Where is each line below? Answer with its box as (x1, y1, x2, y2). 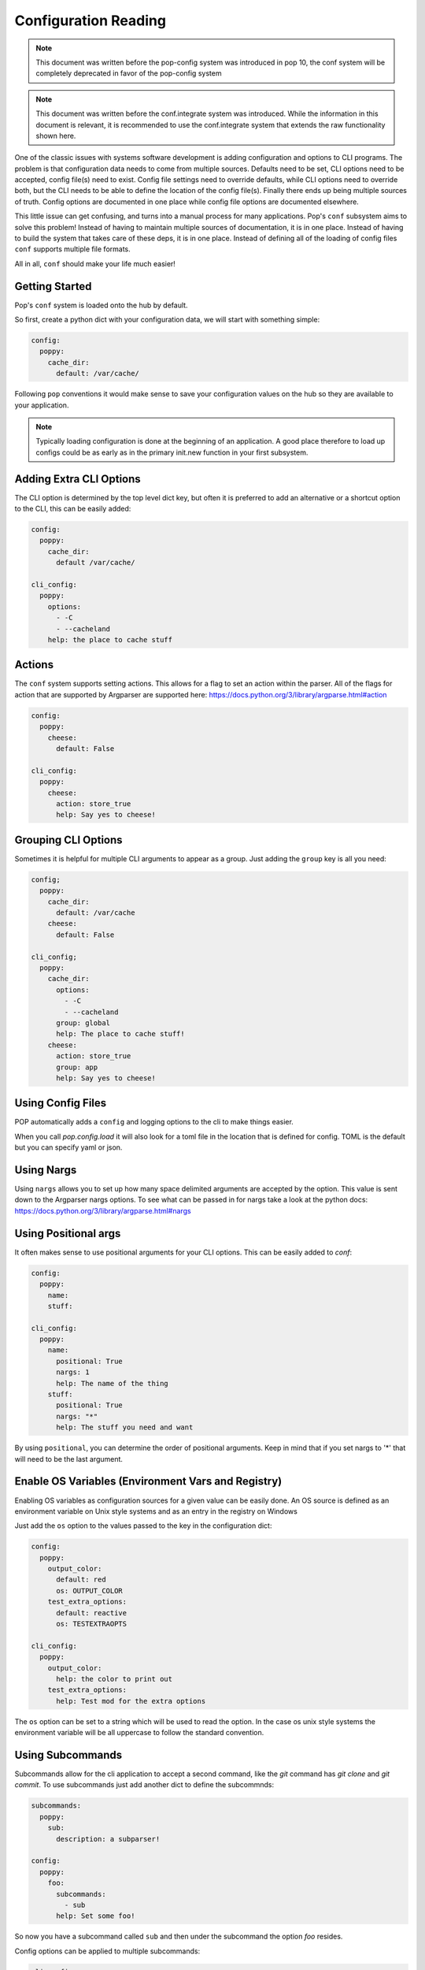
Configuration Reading (14, 12, 167, 29)
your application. (14, 400, 69, 410)
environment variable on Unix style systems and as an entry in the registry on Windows (14, 1506, 298, 1516)
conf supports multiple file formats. (14, 244, 131, 254)
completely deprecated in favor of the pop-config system (35, 69, 222, 78)
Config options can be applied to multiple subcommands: (14, 1946, 201, 1956)
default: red (56, 1575, 106, 1584)
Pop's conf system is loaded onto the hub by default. (14, 300, 188, 310)
